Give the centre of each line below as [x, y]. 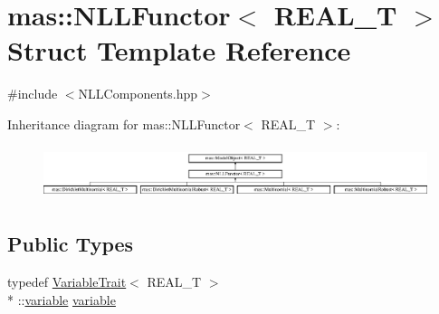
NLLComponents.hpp [138, 94]
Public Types [71, 244]
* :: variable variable [62, 299]
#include [33, 94]
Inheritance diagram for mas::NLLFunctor [124, 124]
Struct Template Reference [179, 50]
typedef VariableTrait [67, 281]
